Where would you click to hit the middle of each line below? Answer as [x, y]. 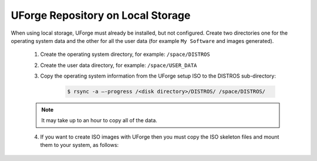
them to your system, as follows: [80, 145]
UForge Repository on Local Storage [101, 15]
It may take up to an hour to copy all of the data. [100, 120]
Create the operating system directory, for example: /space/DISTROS [125, 54]
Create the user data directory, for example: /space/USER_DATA [119, 65]
